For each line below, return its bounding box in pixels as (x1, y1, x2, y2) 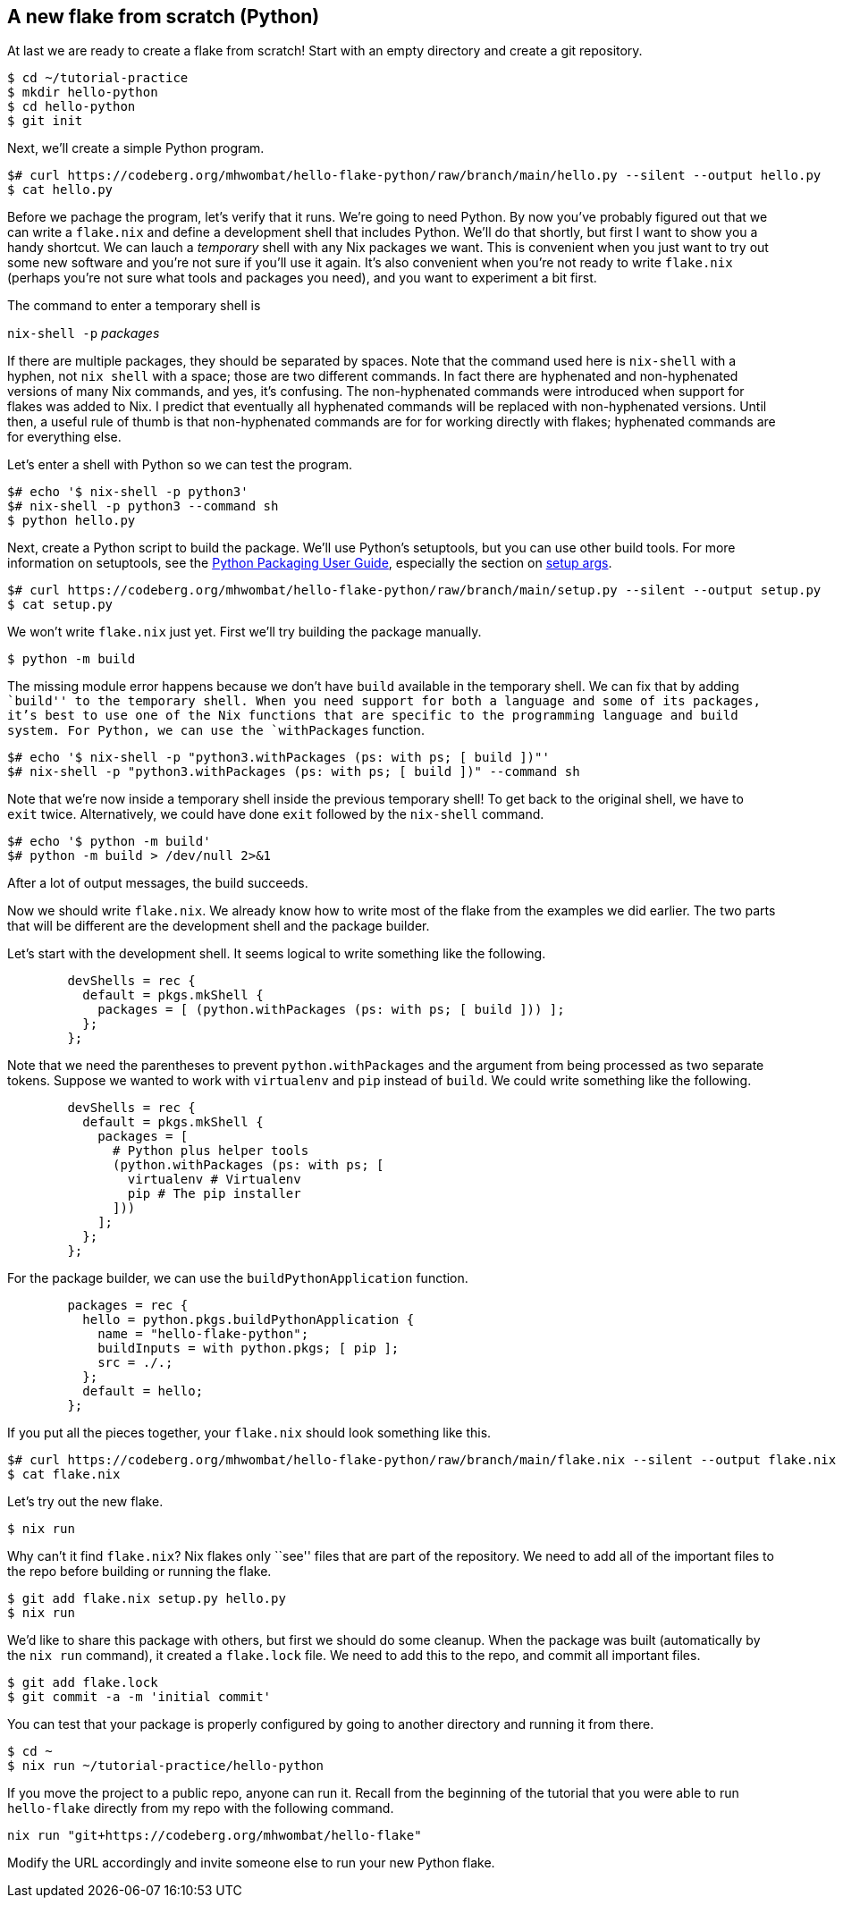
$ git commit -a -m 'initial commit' (7, 1690, 272, 1705)
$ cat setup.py (7, 597, 114, 612)
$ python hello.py (7, 513, 136, 528)
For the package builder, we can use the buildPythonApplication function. (7, 1270, 468, 1286)
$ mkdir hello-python (7, 85, 158, 100)
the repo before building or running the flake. (7, 1564, 272, 1580)
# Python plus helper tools (113, 1143, 309, 1159)
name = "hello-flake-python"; (97, 1327, 309, 1342)
